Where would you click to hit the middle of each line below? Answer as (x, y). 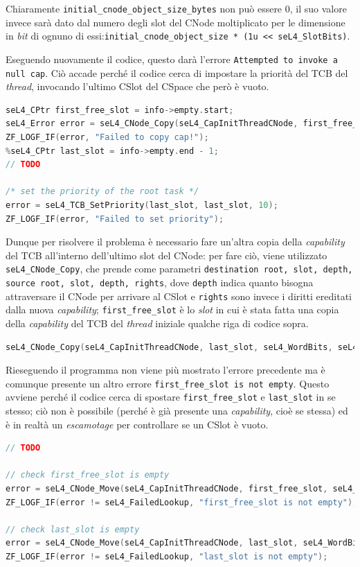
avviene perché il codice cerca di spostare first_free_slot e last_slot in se (171, 397)
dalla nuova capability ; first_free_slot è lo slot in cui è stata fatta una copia (172, 309)
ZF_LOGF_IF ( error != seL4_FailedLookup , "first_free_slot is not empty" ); (182, 502)
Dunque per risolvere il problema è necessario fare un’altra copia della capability (175, 242)
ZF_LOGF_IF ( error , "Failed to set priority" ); (115, 219)
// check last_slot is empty (73, 529)
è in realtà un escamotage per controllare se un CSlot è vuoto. (137, 424)
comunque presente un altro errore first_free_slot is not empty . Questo (168, 383)
